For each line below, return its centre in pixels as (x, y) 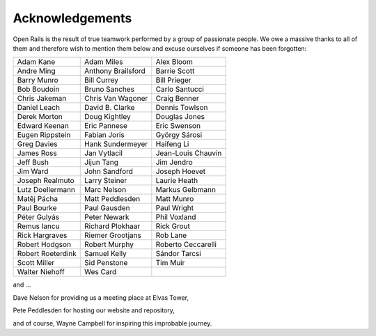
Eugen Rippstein (44, 135)
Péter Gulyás (38, 217)
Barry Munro (38, 80)
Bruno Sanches (110, 89)
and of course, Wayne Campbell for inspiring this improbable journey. (112, 323)
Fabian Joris (104, 135)
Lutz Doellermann (46, 190)
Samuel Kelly (105, 254)
